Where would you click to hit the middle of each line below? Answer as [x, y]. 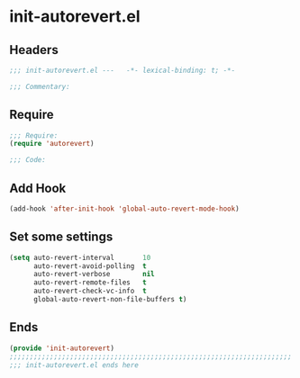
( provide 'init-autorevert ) [62, 348]
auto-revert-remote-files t [90, 283]
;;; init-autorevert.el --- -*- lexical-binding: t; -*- [123, 70]
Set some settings [61, 237]
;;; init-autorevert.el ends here [74, 365]
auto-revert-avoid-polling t [90, 266]
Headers [34, 50]
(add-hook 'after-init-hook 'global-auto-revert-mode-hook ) [125, 209]
